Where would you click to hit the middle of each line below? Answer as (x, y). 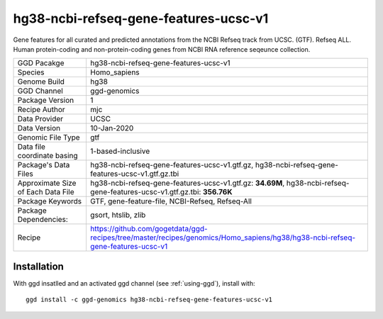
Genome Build (41, 82)
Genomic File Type (49, 138)
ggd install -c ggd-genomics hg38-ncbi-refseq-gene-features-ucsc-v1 (149, 300)
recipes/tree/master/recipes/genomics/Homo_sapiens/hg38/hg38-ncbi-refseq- (223, 237)
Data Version (39, 128)
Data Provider (40, 119)
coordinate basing (48, 156)
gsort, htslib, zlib (118, 215)
